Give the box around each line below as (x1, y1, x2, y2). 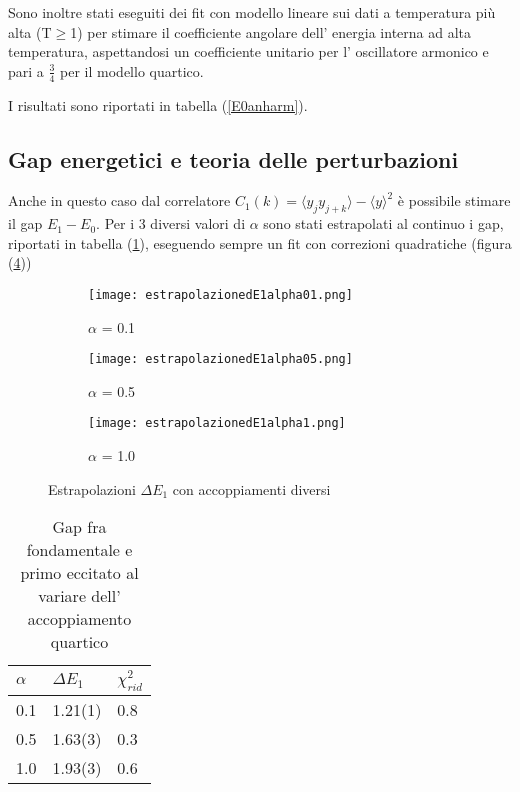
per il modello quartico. (60, 60, 204, 81)
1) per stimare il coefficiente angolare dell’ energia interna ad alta (70, 21, 472, 42)
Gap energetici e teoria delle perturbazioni (8, 143, 459, 174)
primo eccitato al (20, 561, 139, 585)
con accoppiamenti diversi (172, 478, 331, 499)
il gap (8, 213, 43, 234)
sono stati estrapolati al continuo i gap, (263, 213, 504, 234)
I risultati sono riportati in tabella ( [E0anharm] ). (8, 94, 308, 115)
